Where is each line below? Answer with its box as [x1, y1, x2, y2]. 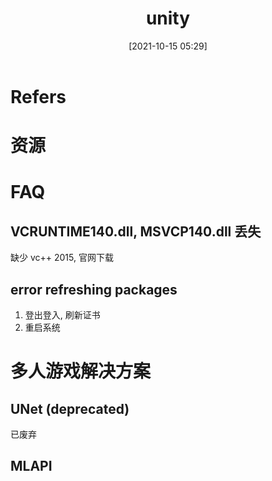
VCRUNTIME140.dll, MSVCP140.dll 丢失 [10, 223, 262, 240]
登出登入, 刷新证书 [24, 308, 101, 321]
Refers [10, 85, 67, 108]
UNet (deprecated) [10, 400, 130, 417]
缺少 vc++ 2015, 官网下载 [10, 252, 114, 264]
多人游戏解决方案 [10, 360, 152, 383]
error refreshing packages [10, 281, 178, 298]
